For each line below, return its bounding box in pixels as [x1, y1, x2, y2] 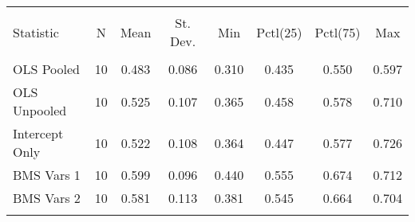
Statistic [13, 22, 59, 41]
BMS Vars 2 [13, 189, 81, 207]
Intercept [13, 124, 64, 142]
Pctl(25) [256, 22, 302, 41]
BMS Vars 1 [13, 166, 81, 184]
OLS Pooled [13, 60, 81, 78]
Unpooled [13, 101, 67, 119]
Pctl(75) [314, 22, 361, 41]
